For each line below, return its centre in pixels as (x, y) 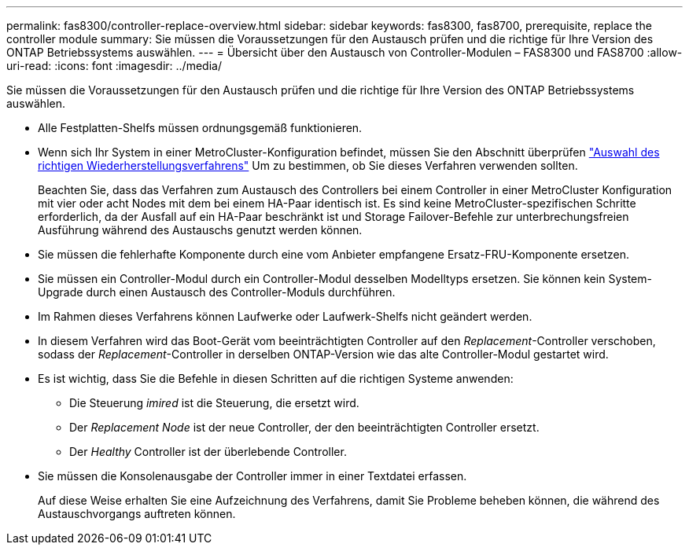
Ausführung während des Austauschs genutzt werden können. (200, 230)
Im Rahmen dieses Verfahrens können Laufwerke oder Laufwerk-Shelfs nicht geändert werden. (285, 316)
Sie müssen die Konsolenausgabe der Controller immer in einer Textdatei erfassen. (252, 476)
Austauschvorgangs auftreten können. (137, 514)
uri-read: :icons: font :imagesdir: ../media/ (114, 66)
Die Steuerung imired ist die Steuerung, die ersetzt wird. (214, 403)
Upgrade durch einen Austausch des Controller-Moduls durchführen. (217, 292)
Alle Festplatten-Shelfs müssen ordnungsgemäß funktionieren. (200, 128)
